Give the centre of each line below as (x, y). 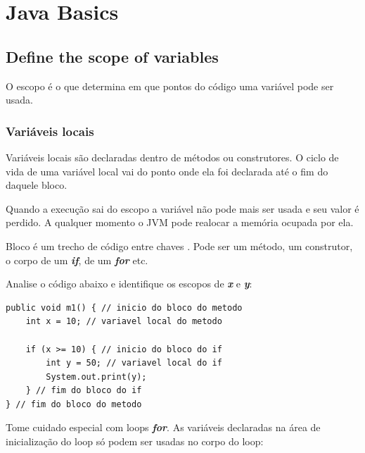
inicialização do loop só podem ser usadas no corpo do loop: (135, 441)
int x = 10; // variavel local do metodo (124, 322)
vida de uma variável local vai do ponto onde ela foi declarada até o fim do (167, 171)
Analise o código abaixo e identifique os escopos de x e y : (129, 284)
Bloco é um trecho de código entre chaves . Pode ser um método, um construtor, (179, 246)
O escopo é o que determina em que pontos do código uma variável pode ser (170, 86)
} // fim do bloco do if (84, 391)
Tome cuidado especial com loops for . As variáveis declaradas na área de (163, 427)
